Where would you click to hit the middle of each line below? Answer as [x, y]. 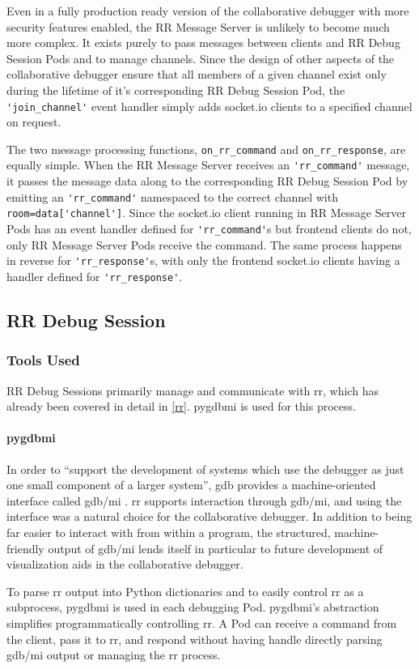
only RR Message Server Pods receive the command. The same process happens [204, 244]
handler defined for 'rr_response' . [95, 276]
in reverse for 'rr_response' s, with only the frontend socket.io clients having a [203, 260]
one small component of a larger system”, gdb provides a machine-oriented [191, 485]
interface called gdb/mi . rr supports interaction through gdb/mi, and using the [204, 500]
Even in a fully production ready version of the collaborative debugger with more [208, 11]
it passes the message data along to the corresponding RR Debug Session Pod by [207, 181]
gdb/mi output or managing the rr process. [114, 655]
